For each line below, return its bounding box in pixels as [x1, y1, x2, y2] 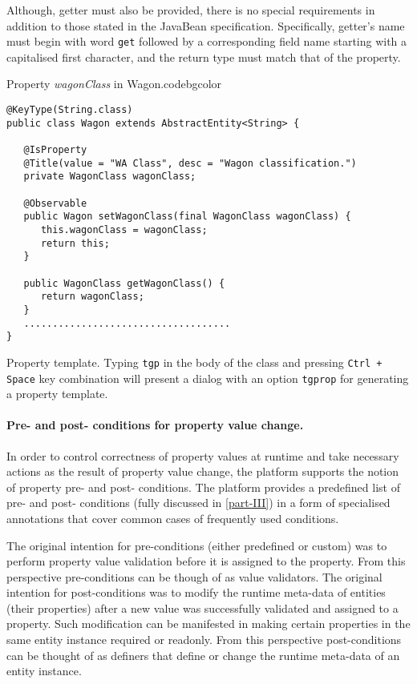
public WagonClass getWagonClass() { [23, 277, 225, 289]
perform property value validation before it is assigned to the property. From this [6, 553, 406, 569]
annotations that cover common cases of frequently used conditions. [6, 509, 339, 526]
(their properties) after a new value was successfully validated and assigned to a [6, 599, 399, 616]
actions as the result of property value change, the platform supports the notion [6, 463, 399, 480]
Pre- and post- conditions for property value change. [6, 416, 304, 433]
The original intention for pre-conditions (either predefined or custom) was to [6, 537, 387, 553]
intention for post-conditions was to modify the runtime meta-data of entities [6, 584, 386, 601]
